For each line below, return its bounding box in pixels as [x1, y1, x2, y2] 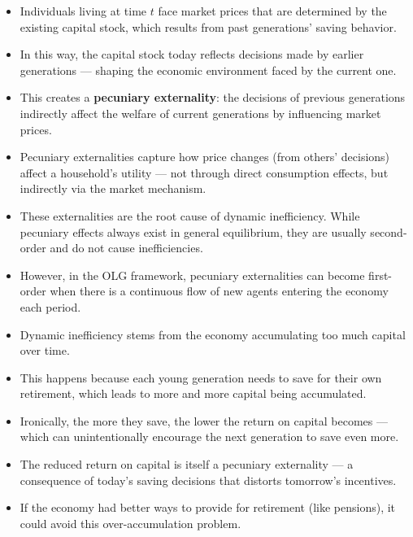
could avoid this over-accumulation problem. [20, 514, 241, 531]
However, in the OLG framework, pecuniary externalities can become [20, 266, 365, 283]
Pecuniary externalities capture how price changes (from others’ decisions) [20, 148, 390, 165]
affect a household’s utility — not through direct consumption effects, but [20, 164, 389, 181]
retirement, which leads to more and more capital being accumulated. [20, 385, 367, 402]
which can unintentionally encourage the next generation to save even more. [20, 428, 399, 445]
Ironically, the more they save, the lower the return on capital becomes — [20, 412, 388, 429]
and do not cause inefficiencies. [50, 239, 203, 256]
